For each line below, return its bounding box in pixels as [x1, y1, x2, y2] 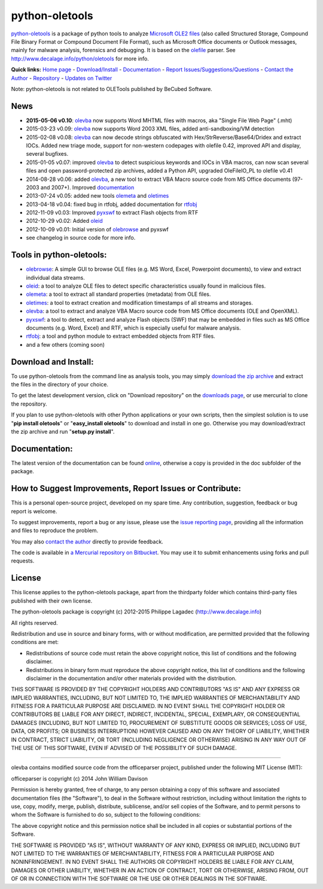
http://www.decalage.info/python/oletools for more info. [11, 55, 150, 62]
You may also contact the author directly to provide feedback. [11, 538, 164, 545]
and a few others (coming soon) [26, 341, 105, 348]
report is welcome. [11, 507, 57, 515]
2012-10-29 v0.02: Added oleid [26, 217, 103, 225]
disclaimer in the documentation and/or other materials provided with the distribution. [26, 675, 237, 682]
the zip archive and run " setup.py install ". [11, 428, 115, 435]
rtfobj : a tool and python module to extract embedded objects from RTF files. [26, 332, 215, 340]
